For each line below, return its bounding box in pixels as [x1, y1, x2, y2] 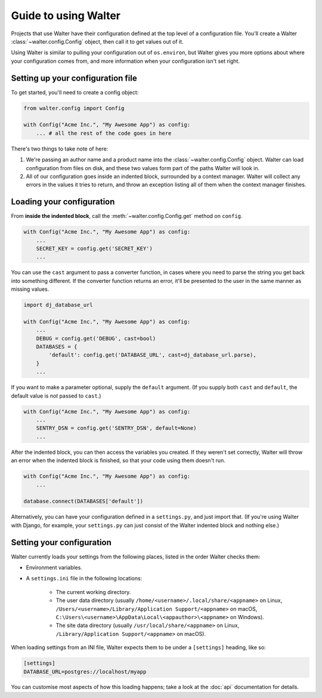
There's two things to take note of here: [11, 145, 109, 152]
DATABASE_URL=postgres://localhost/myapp [23, 668, 147, 675]
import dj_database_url [23, 302, 94, 309]
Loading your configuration [11, 197, 115, 207]
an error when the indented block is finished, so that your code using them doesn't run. [11, 457, 226, 464]
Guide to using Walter [11, 9, 120, 22]
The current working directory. [55, 588, 131, 595]
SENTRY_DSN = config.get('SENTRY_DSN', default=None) [36, 425, 197, 432]
